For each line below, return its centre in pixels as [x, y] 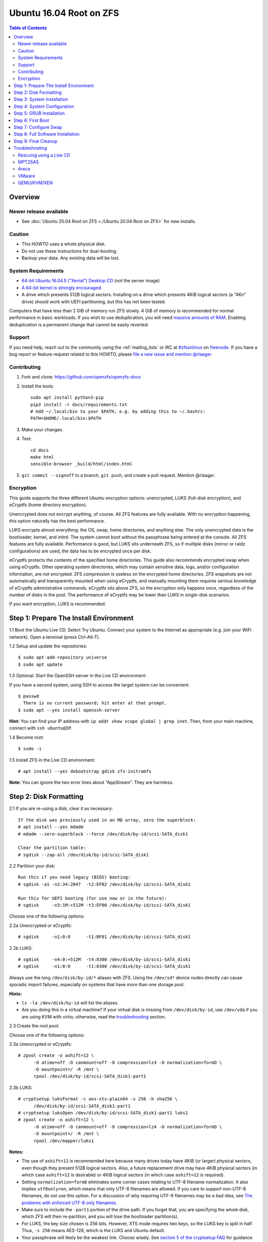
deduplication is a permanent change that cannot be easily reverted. [79, 324]
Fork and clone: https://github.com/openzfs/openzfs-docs [81, 377]
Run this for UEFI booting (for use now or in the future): [93, 898]
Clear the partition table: [52, 848]
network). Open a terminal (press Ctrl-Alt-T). [55, 637]
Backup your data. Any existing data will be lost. [71, 258]
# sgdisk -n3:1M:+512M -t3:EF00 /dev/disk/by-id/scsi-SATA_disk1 [104, 905]
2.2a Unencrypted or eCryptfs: [40, 925]
